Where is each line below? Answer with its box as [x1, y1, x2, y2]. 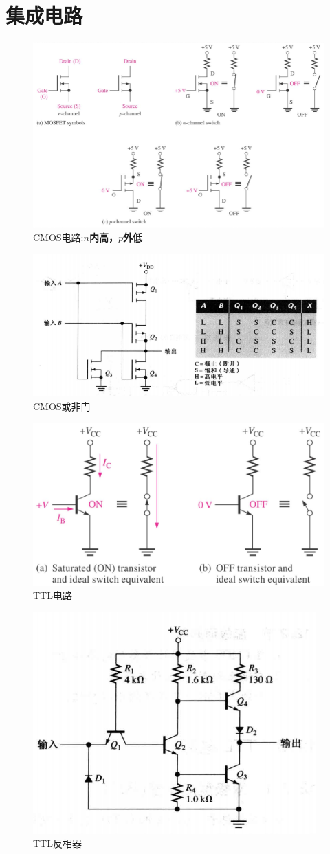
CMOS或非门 [33, 398, 91, 413]
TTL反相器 [33, 836, 82, 851]
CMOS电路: [33, 230, 84, 245]
